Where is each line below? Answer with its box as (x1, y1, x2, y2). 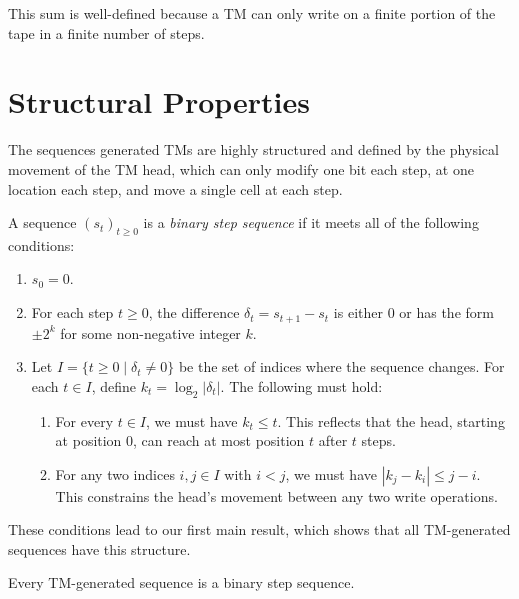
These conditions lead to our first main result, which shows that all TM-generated (8, 519, 511, 540)
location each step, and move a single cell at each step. (8, 178, 343, 199)
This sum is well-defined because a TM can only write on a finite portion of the (8, 3, 496, 23)
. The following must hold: (220, 375, 383, 396)
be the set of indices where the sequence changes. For (178, 356, 505, 377)
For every (55, 410, 114, 431)
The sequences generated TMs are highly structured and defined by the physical (8, 139, 499, 160)
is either (333, 302, 383, 323)
